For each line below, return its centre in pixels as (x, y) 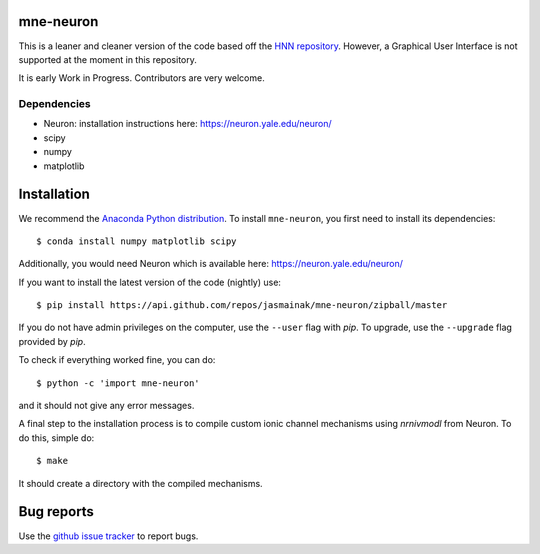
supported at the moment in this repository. (107, 59)
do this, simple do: (56, 437)
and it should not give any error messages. (106, 406)
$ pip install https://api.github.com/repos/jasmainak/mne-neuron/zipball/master (242, 305)
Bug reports (56, 511)
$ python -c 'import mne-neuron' (118, 383)
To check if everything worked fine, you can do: (117, 360)
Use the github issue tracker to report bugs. (108, 536)
